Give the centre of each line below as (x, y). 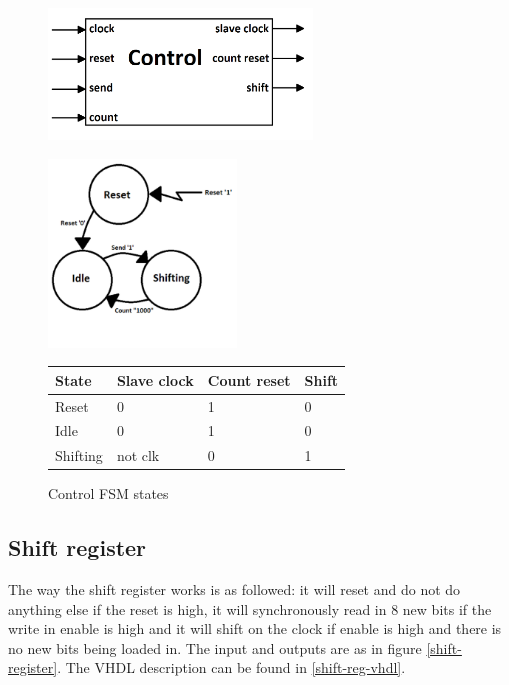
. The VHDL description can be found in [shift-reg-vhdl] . (231, 667)
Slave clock (155, 379)
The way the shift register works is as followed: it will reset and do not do (234, 589)
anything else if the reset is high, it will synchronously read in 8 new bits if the (250, 608)
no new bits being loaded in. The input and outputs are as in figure (215, 647)
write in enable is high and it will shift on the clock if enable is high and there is (255, 628)
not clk (138, 455)
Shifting (79, 455)
